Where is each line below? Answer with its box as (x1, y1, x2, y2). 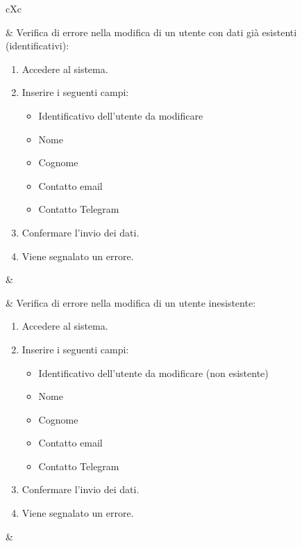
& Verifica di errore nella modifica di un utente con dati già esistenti (6, 24, 297, 39)
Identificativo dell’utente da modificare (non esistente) (38, 365, 269, 380)
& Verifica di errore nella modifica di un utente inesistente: (6, 295, 256, 310)
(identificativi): (6, 38, 69, 53)
